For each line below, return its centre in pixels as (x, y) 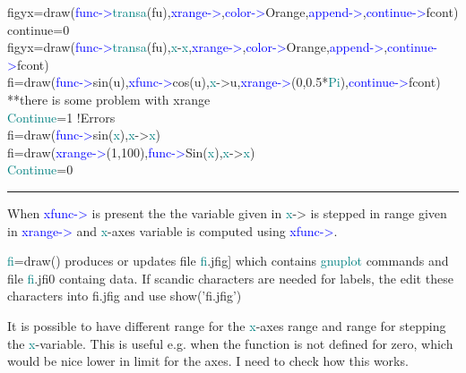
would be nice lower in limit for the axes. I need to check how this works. (208, 361)
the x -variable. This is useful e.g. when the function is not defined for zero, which (230, 343)
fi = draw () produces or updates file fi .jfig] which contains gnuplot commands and (228, 261)
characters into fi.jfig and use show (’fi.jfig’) (125, 296)
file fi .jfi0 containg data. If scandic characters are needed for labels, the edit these (230, 278)
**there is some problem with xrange (109, 99)
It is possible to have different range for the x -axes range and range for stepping (227, 325)
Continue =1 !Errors (61, 117)
